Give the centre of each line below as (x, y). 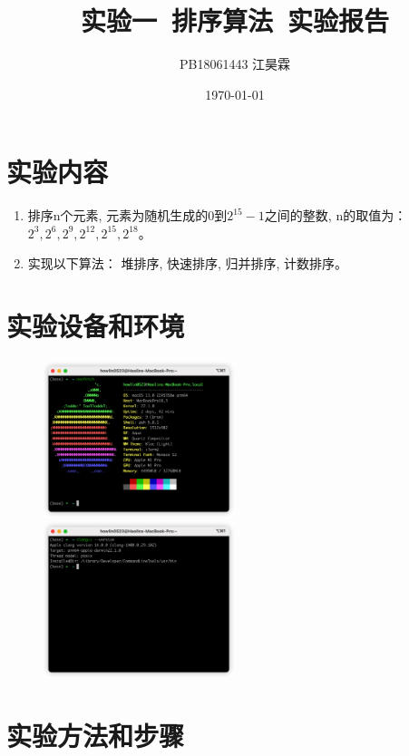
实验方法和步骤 (96, 735)
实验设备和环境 (96, 326)
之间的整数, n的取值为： (336, 215)
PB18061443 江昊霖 (235, 64)
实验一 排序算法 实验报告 (235, 20)
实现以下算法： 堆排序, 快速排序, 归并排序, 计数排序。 (188, 263)
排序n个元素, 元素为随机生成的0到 (127, 215)
